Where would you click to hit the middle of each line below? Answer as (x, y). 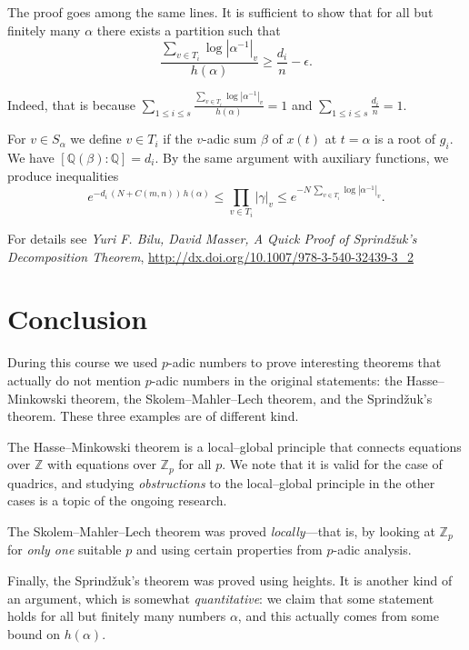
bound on (34, 633)
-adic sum (230, 139)
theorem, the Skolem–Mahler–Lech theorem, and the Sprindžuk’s (251, 398)
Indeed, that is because (71, 104)
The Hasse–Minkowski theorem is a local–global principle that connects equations (234, 446)
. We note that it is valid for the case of (332, 464)
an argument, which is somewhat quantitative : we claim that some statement (221, 598)
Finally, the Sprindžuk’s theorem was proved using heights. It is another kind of (230, 580)
